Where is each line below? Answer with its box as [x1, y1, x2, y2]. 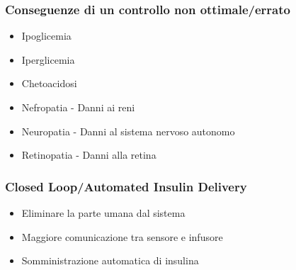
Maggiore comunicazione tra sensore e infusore [21, 229, 223, 244]
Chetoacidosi [21, 76, 77, 91]
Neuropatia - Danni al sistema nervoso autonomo [21, 123, 235, 138]
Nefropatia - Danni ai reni [21, 100, 135, 114]
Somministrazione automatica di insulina [21, 253, 199, 268]
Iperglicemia [21, 52, 75, 67]
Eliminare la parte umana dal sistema [21, 206, 186, 220]
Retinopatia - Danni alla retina [21, 147, 156, 162]
